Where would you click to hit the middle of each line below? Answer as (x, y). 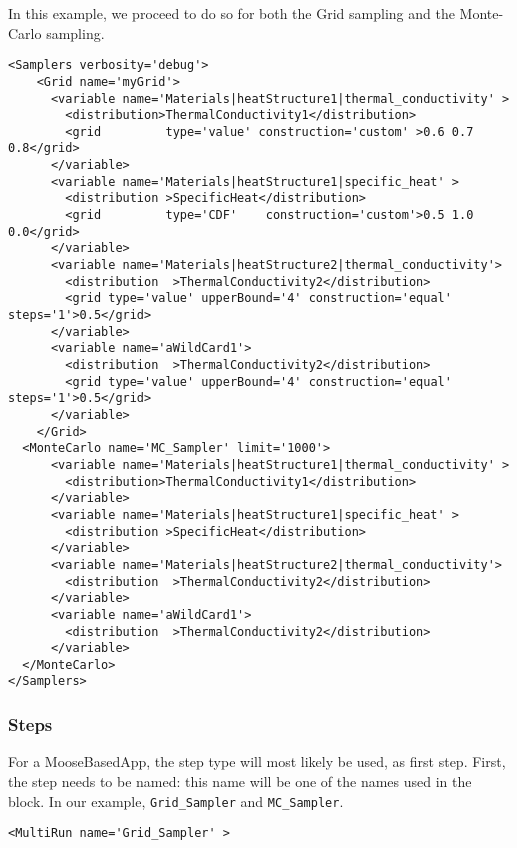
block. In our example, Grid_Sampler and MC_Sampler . (176, 800)
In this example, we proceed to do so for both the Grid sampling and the (231, 13)
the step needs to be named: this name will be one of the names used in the (240, 780)
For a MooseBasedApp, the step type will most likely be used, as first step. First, (257, 761)
